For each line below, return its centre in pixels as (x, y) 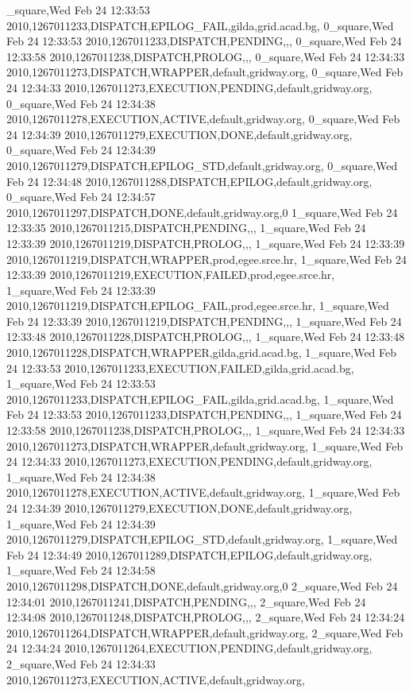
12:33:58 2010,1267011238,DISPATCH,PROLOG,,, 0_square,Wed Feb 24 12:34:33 (206, 56)
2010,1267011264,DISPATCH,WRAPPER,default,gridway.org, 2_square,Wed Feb (205, 632)
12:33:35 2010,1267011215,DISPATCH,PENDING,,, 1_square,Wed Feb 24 (186, 228)
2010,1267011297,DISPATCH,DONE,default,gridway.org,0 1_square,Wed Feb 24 (202, 212)
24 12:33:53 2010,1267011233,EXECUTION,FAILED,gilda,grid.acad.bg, (180, 368)
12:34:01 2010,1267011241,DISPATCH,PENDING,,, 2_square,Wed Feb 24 (186, 601)
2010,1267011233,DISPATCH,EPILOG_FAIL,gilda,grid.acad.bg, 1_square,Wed (200, 399)
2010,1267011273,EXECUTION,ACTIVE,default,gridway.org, (156, 679)
